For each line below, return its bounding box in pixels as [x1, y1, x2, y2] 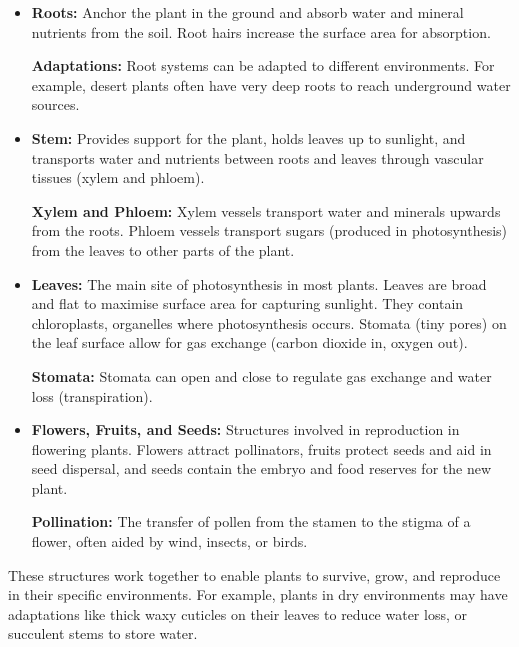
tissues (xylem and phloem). [31, 167, 205, 188]
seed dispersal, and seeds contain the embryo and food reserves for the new [31, 458, 491, 479]
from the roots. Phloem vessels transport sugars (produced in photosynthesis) [31, 220, 508, 241]
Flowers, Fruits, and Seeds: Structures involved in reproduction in [31, 419, 460, 440]
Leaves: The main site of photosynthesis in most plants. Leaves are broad [31, 273, 487, 294]
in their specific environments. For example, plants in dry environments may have [8, 584, 508, 605]
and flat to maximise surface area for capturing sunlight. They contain [31, 293, 464, 314]
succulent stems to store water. [8, 623, 198, 644]
